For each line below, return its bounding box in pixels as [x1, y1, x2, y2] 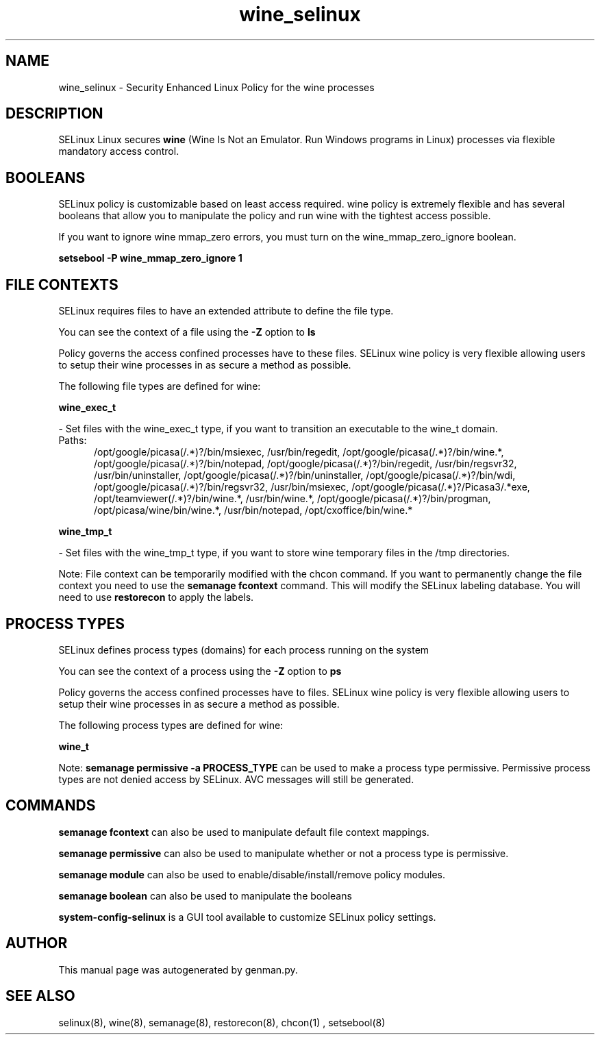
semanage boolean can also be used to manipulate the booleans [58, 889, 352, 902]
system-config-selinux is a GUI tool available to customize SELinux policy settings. [58, 911, 436, 923]
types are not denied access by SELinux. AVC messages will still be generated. [58, 773, 414, 785]
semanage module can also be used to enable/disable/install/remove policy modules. [58, 868, 446, 880]
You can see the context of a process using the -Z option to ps [58, 665, 342, 677]
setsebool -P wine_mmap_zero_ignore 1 [58, 252, 242, 264]
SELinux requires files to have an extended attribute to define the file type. [58, 305, 394, 317]
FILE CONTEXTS [5, 275, 118, 293]
